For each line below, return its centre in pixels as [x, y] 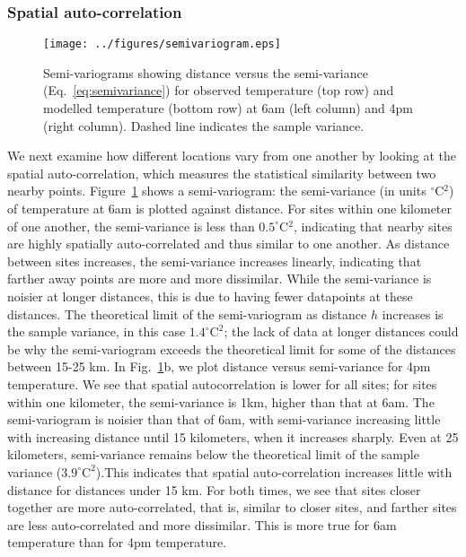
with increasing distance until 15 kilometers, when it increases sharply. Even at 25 [233, 436]
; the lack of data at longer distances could [341, 331]
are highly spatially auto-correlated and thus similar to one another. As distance [229, 244]
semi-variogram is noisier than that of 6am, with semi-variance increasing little [224, 419]
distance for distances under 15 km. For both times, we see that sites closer [214, 489]
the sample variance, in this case [97, 331]
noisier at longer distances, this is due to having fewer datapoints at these [210, 296]
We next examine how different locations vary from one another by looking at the [232, 156]
